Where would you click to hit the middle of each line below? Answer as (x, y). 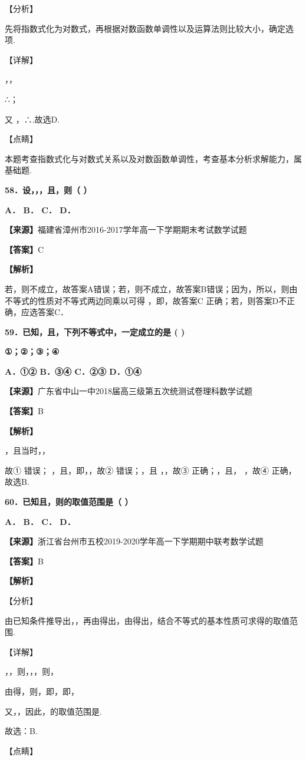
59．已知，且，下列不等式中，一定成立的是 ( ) (95, 331)
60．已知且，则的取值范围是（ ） (69, 502)
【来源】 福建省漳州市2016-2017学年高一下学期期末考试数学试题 (126, 229)
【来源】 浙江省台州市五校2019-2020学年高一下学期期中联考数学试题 (134, 541)
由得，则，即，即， (42, 691)
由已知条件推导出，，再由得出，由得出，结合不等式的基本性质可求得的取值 (147, 620)
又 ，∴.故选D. (32, 119)
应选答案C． (45, 312)
